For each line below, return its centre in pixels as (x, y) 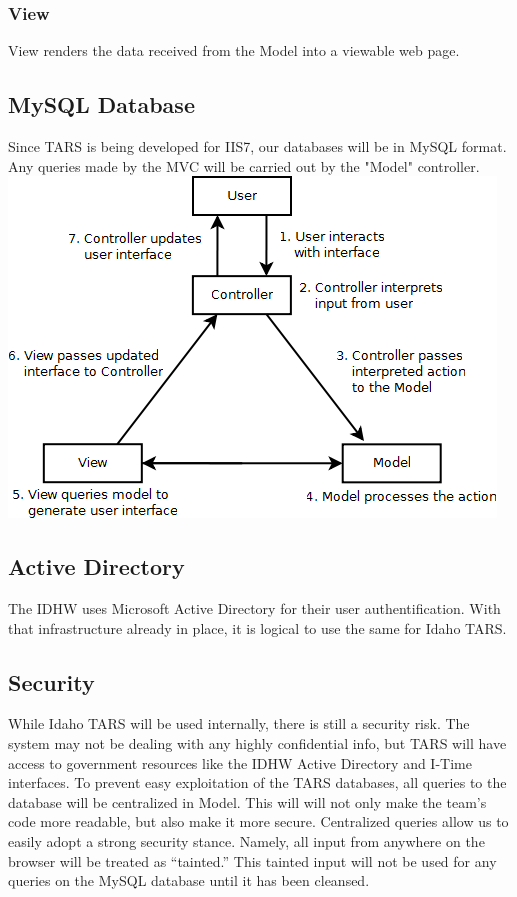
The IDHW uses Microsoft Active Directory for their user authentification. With (254, 608)
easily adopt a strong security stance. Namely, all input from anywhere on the (246, 840)
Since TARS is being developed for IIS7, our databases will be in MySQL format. (257, 146)
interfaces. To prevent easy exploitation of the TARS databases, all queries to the (257, 782)
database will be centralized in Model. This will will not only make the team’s (247, 801)
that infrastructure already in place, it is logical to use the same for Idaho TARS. (257, 627)
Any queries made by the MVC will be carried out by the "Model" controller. (244, 165)
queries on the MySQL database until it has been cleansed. (189, 880)
